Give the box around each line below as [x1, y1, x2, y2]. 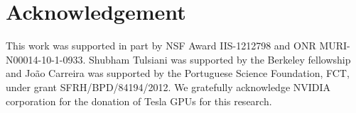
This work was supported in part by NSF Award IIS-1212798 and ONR [6, 38, 316, 53]
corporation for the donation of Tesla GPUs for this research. [6, 93, 272, 108]
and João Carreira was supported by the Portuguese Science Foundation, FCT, [6, 66, 350, 81]
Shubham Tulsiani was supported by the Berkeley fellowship [89, 52, 351, 66]
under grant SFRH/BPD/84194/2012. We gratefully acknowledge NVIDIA [6, 79, 331, 94]
